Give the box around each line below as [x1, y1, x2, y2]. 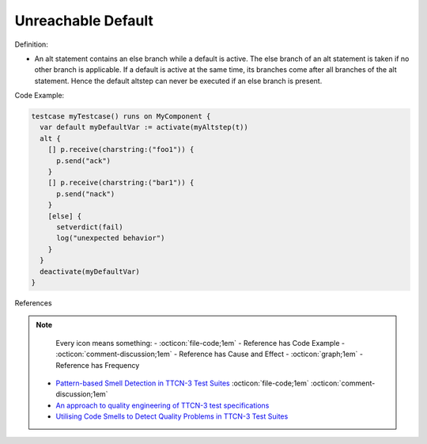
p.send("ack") [56, 156, 111, 165]
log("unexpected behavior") [56, 233, 165, 243]
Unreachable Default [14, 12, 153, 29]
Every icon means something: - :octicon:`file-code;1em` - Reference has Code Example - [55, 338, 346, 347]
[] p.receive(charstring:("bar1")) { [47, 178, 195, 188]
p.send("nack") [56, 189, 115, 198]
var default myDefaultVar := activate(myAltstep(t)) [40, 123, 248, 132]
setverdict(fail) [56, 222, 124, 231]
